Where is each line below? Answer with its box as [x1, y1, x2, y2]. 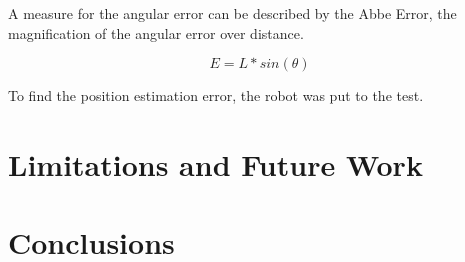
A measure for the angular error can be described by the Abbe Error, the [8, 3, 457, 23]
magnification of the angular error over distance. [8, 22, 304, 43]
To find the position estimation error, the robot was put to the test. [8, 85, 424, 106]
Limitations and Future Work [8, 143, 423, 184]
